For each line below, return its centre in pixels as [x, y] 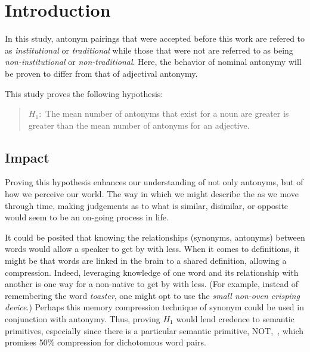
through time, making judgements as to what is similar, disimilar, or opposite [147, 205]
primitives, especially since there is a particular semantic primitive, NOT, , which [154, 330]
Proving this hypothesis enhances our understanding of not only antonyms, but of [154, 182]
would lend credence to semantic [235, 319]
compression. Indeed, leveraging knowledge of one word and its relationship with [152, 272]
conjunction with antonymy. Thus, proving [83, 319]
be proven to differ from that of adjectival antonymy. [101, 73]
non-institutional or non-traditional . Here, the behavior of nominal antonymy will [153, 62]
